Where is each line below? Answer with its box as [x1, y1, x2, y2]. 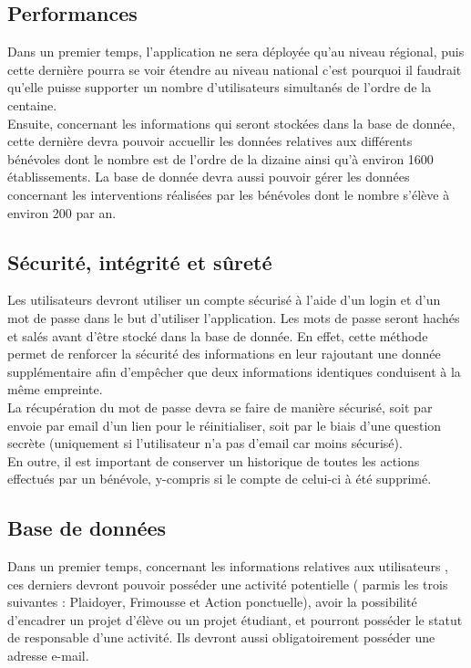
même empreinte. [7, 380, 103, 399]
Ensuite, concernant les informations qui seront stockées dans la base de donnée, [7, 113, 456, 132]
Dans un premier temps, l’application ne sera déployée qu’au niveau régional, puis [7, 42, 465, 61]
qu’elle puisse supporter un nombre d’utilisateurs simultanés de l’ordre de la [7, 78, 432, 97]
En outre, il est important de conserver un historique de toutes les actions [7, 451, 420, 470]
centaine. [7, 95, 57, 114]
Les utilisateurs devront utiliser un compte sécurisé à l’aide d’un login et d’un [7, 290, 441, 309]
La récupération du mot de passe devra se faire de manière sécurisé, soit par [7, 397, 433, 416]
